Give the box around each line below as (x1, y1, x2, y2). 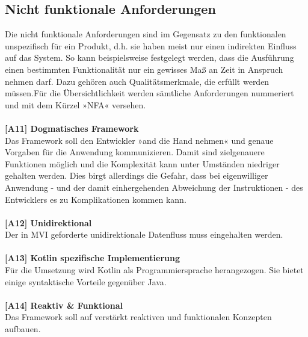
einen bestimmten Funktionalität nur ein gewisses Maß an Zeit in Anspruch (5, 63, 283, 75)
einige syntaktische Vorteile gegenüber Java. (5, 275, 167, 288)
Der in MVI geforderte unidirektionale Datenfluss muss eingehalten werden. (5, 228, 283, 241)
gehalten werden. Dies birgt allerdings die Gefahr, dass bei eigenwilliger (5, 169, 268, 182)
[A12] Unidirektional (5, 216, 92, 229)
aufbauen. (5, 323, 41, 335)
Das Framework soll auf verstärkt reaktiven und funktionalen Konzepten (5, 311, 272, 323)
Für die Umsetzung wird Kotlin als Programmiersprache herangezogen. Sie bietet (5, 264, 304, 276)
